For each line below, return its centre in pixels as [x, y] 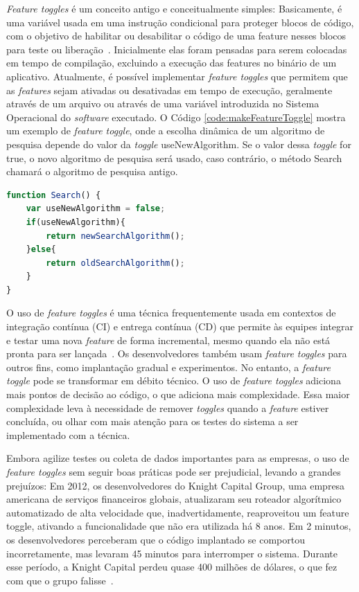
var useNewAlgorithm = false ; [96, 209]
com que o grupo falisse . [60, 580]
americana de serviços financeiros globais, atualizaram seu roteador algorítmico [174, 499]
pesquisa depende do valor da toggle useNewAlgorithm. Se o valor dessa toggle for [179, 144]
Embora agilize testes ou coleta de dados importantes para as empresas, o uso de [178, 458]
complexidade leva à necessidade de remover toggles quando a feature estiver [168, 407]
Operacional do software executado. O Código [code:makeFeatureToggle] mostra [176, 117]
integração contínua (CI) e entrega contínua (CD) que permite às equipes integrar [180, 326]
